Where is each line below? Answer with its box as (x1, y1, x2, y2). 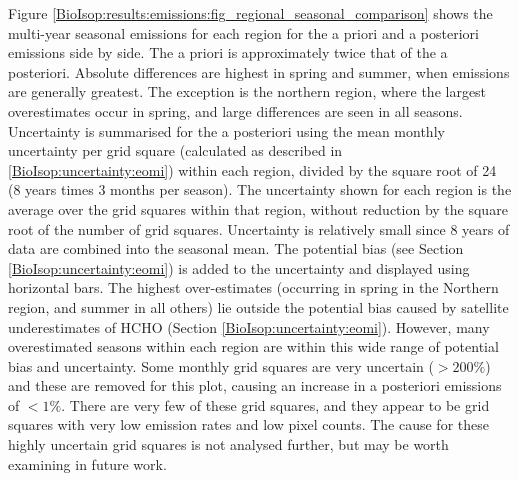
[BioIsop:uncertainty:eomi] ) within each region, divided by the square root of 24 (8, 159, 497, 180)
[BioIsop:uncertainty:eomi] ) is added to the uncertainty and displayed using (8, 257, 470, 278)
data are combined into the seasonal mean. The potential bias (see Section (8, 238, 464, 259)
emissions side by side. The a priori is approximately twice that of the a (8, 42, 448, 63)
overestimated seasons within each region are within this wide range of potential (8, 336, 499, 357)
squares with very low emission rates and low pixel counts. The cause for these (8, 414, 489, 435)
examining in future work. (8, 453, 167, 474)
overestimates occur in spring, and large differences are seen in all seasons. (8, 100, 463, 121)
